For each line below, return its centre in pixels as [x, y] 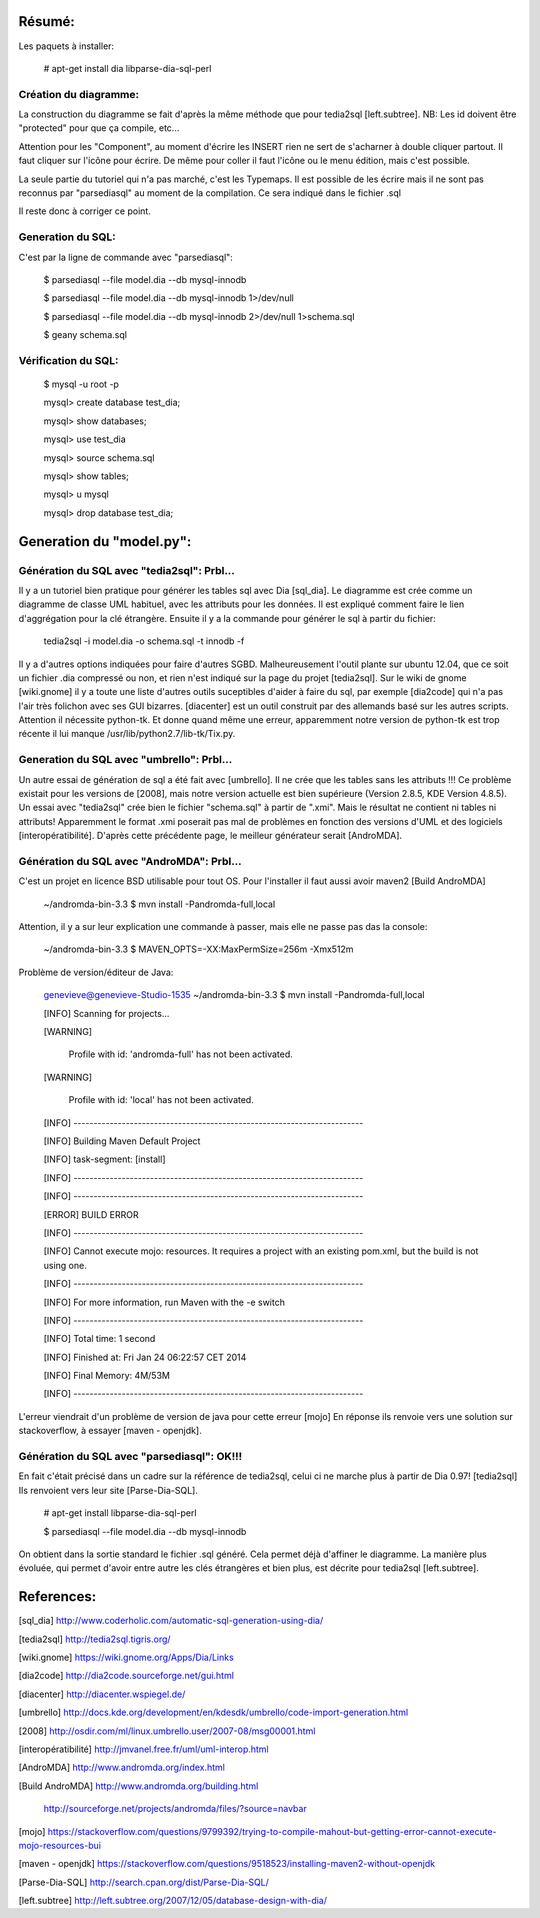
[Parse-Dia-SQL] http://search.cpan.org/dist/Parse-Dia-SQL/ [144, 1882]
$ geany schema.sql [85, 335]
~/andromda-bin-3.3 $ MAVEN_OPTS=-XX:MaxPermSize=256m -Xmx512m [198, 949]
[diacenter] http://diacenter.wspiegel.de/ [102, 1694]
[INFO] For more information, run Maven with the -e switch [164, 1302]
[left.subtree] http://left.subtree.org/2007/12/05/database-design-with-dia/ [173, 1901]
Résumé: [46, 21]
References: [57, 1596]
